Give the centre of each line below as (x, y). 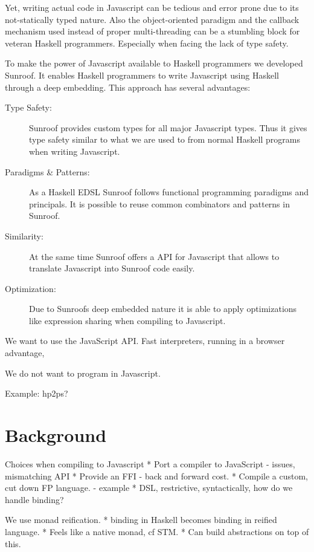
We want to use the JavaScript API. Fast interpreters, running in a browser (145, 341)
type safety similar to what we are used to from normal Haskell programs (165, 139)
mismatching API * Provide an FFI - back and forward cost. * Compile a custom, (156, 476)
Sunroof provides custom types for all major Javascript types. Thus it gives (168, 127)
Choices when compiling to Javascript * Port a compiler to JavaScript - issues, (150, 463)
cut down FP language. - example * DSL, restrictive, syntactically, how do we (149, 488)
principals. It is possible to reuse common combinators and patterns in (159, 203)
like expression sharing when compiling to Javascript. (127, 320)
